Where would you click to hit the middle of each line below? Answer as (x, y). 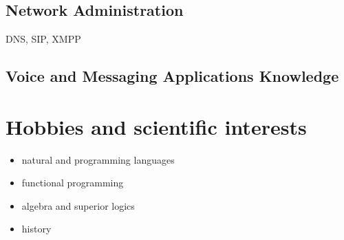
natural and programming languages (98, 159)
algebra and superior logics (78, 205)
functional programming (73, 183)
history (36, 229)
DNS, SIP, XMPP (43, 39)
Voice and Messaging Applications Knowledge (172, 76)
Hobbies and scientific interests (156, 126)
